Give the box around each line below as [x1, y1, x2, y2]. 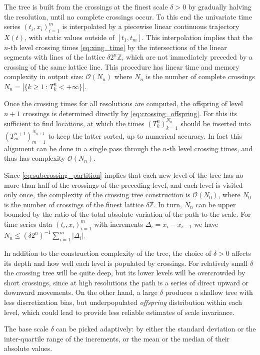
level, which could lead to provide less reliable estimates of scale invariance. [4, 306, 234, 317]
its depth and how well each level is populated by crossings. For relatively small [4, 257, 248, 268]
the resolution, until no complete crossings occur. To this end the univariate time [4, 11, 252, 22]
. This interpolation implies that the [141, 32, 252, 42]
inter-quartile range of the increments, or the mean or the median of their [4, 333, 230, 343]
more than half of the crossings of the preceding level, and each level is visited [4, 179, 243, 190]
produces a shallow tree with [165, 287, 253, 297]
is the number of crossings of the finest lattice [4, 199, 144, 209]
